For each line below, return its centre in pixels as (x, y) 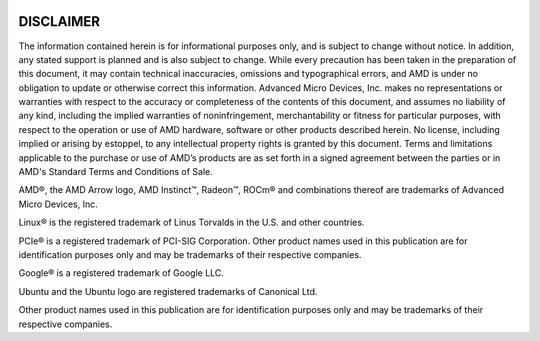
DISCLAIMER (59, 21)
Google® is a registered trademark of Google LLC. (121, 273)
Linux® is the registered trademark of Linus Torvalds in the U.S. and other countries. (191, 222)
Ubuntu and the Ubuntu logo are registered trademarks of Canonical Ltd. (168, 291)
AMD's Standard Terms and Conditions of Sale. (116, 172)
